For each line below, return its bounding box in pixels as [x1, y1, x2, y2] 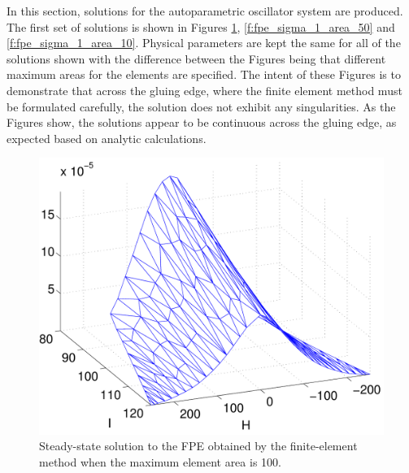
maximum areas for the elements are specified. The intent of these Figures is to [7, 66, 401, 83]
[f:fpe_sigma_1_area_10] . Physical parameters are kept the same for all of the [7, 34, 401, 51]
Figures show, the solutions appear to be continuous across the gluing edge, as [7, 114, 397, 131]
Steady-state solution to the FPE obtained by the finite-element [39, 437, 358, 454]
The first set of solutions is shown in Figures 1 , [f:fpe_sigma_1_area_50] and [7, 18, 395, 35]
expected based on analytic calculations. [7, 129, 207, 146]
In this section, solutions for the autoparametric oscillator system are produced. [7, 2, 403, 19]
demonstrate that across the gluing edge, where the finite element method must [7, 81, 402, 98]
